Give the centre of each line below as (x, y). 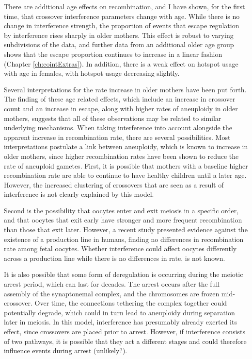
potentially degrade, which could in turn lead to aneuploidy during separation (119, 312)
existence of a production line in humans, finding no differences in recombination (124, 239)
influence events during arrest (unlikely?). (66, 350)
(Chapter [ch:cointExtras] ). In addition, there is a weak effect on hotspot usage (121, 63)
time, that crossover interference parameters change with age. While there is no (122, 16)
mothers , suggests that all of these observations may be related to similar (113, 118)
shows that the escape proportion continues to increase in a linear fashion (113, 54)
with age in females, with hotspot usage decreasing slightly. (92, 73)
